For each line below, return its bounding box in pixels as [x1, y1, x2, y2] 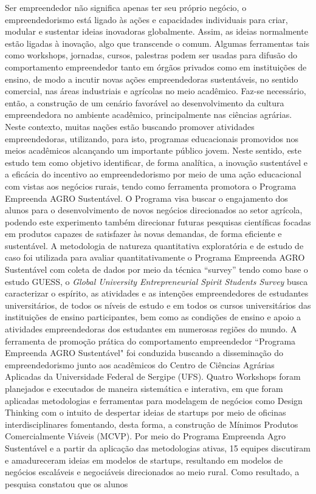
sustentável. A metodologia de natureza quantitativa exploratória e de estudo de [5, 239, 304, 252]
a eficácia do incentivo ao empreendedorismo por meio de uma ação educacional [5, 168, 301, 180]
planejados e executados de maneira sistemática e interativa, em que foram [5, 382, 283, 394]
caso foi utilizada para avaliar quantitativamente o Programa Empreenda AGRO [5, 251, 305, 264]
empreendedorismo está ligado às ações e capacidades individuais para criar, [5, 13, 288, 26]
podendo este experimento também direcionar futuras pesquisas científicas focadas [5, 215, 311, 228]
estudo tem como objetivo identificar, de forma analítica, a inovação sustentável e [5, 156, 308, 168]
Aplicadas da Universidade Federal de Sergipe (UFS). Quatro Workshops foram [5, 370, 301, 383]
